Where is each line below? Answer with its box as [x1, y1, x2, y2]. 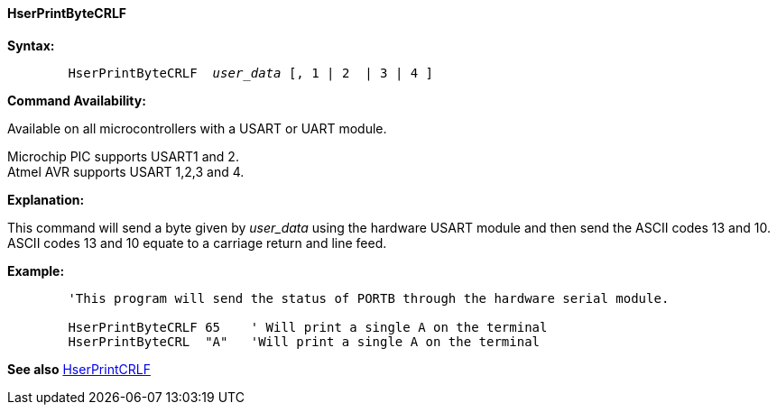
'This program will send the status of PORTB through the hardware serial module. [68, 290, 670, 306]
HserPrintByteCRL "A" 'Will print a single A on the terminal [68, 334, 541, 349]
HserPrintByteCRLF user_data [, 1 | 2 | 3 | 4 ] [68, 65, 434, 80]
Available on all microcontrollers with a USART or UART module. [7, 120, 387, 136]
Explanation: [7, 191, 85, 207]
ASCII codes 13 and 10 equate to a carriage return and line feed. [7, 234, 387, 251]
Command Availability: [7, 92, 146, 108]
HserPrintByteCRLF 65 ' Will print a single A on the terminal [68, 319, 548, 334]
